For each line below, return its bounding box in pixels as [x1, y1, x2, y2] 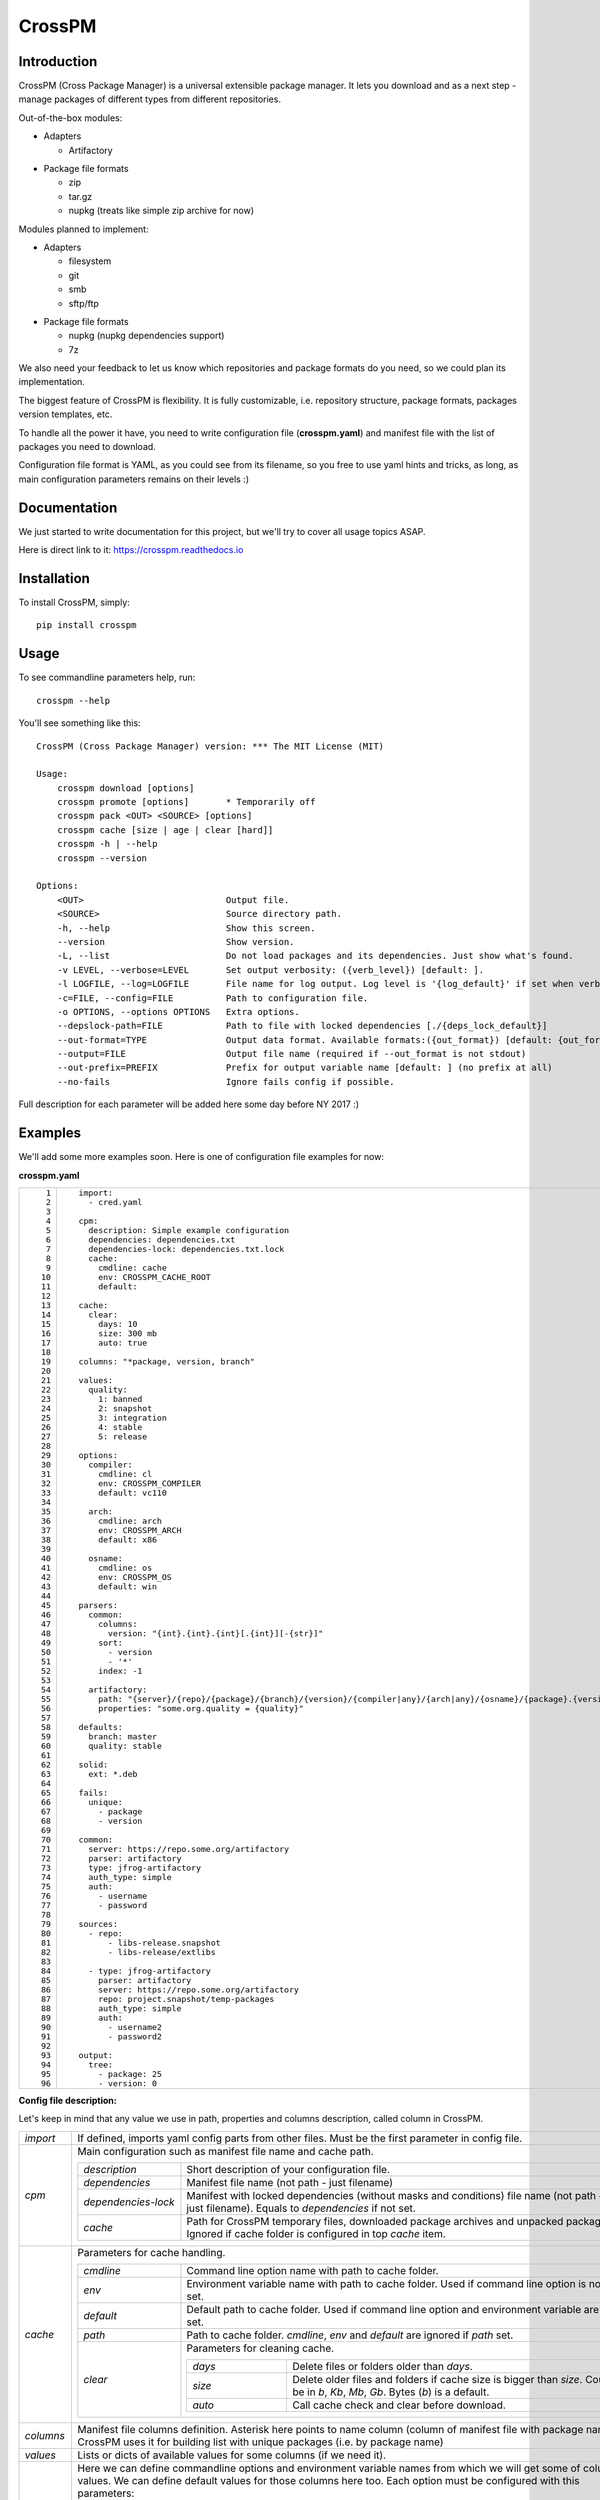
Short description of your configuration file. [186, 2162, 390, 2176]
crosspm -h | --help [56, 838, 158, 850]
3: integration [98, 1412, 167, 1423]
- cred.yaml [88, 1196, 143, 1207]
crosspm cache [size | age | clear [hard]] [56, 824, 274, 835]
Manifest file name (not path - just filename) [186, 2175, 394, 2189]
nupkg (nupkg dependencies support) [68, 330, 225, 342]
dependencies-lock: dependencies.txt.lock [88, 1243, 285, 1254]
